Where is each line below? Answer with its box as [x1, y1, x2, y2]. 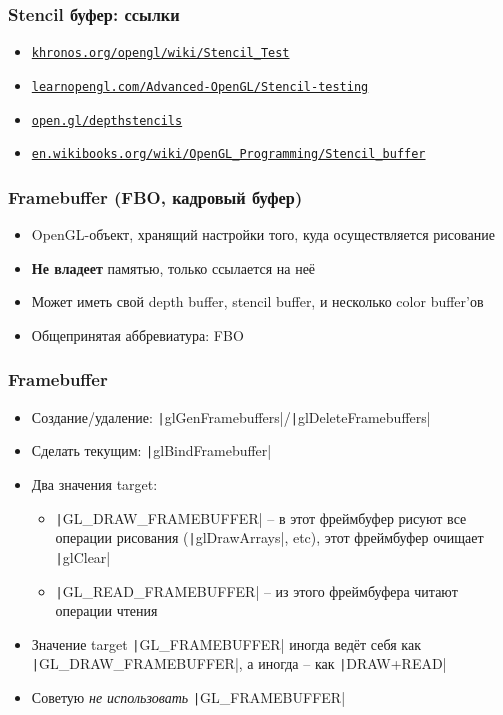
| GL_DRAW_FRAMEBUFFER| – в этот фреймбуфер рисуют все [55, 507, 467, 528]
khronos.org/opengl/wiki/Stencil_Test [31, 46, 290, 61]
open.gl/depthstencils [31, 113, 183, 128]
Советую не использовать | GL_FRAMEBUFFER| [31, 687, 346, 708]
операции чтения [55, 600, 158, 621]
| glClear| [55, 546, 111, 567]
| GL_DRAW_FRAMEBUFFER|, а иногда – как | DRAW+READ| [31, 653, 447, 674]
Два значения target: [31, 473, 158, 494]
